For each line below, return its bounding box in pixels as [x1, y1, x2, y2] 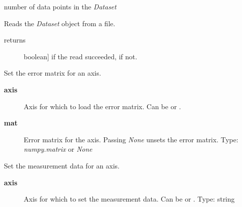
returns [4, 35, 26, 45]
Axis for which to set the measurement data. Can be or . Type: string [24, 194, 235, 204]
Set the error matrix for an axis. [4, 68, 101, 78]
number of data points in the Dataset [4, 1, 117, 11]
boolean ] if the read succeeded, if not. [24, 51, 137, 61]
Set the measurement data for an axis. [4, 160, 120, 170]
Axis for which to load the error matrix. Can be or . [24, 101, 181, 111]
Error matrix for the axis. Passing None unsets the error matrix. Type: [24, 134, 239, 144]
